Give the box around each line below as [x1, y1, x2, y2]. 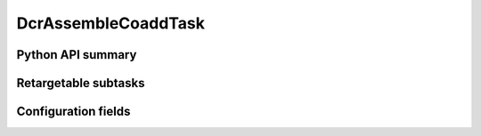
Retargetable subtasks [16, 76, 146, 91]
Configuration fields [16, 104, 131, 119]
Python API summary [16, 47, 137, 62]
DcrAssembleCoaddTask [16, 13, 205, 33]
